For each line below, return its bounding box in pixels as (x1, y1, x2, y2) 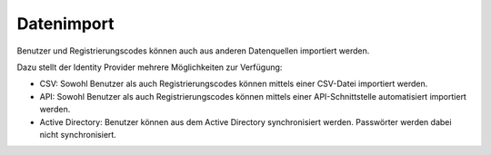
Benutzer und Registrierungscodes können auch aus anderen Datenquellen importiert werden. (16, 45, 370, 56)
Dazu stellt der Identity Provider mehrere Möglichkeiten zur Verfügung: (16, 62, 283, 73)
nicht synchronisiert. (39, 129, 117, 140)
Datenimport (16, 14, 115, 34)
